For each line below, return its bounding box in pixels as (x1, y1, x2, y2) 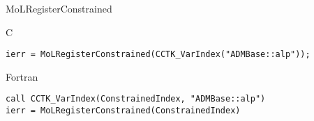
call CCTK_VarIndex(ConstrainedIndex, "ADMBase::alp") (6, 94, 266, 104)
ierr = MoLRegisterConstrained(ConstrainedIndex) (6, 106, 241, 116)
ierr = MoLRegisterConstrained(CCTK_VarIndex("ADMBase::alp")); (6, 49, 311, 60)
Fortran (6, 69, 38, 83)
